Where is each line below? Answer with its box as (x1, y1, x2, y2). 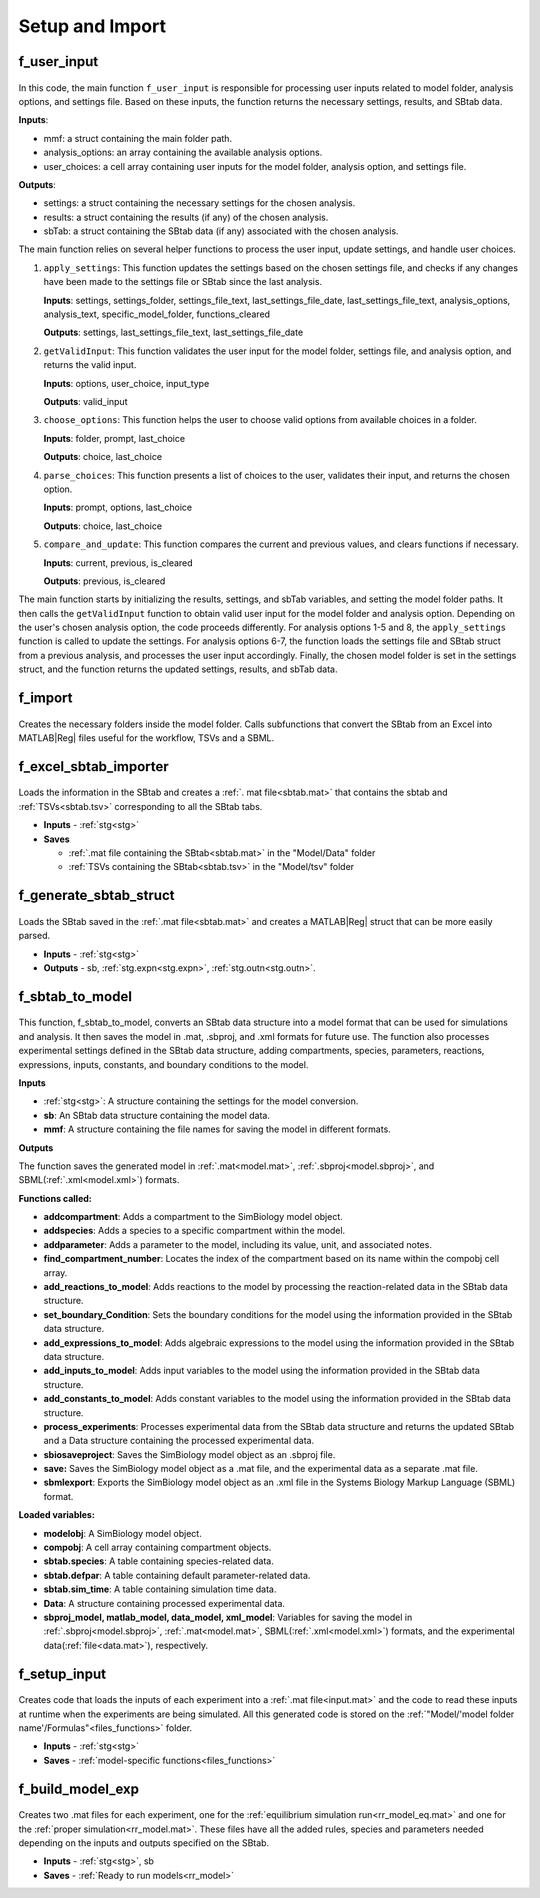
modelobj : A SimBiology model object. (43, 1527, 202, 1539)
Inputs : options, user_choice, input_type (43, 377, 210, 389)
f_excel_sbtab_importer (18, 758, 169, 775)
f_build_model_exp (18, 1780, 140, 1797)
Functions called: (18, 1192, 92, 1204)
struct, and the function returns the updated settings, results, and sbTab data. (18, 663, 338, 675)
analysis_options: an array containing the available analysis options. (43, 146, 323, 159)
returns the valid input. (43, 359, 137, 371)
